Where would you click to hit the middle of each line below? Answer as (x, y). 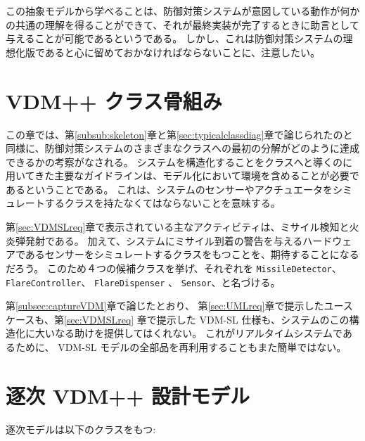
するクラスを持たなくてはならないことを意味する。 (162, 203)
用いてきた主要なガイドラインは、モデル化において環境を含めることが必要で (182, 175)
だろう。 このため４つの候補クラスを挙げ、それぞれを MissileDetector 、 (174, 268)
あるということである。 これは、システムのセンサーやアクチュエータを (169, 189)
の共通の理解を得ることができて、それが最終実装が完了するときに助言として (182, 24)
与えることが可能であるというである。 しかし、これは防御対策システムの (174, 38)
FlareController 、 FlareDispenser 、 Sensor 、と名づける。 (143, 282)
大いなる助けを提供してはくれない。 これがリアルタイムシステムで (188, 333)
